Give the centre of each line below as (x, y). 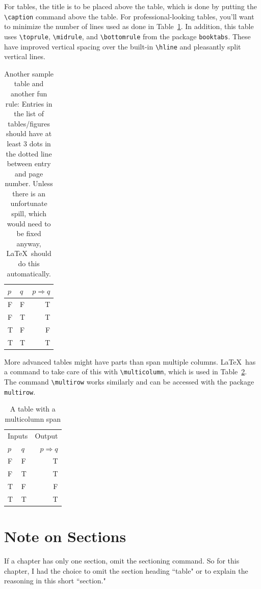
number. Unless (29, 183)
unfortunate (29, 203)
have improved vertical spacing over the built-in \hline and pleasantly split (123, 46)
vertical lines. (25, 56)
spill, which (29, 213)
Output (46, 435)
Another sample (29, 73)
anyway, (29, 243)
